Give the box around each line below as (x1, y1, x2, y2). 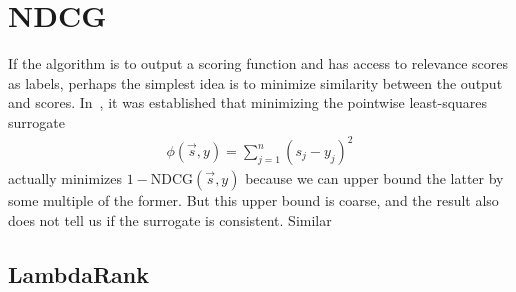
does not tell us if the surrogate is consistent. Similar (8, 209, 332, 230)
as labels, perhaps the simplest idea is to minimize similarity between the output (8, 72, 503, 93)
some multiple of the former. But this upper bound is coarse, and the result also (8, 190, 499, 211)
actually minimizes (8, 168, 123, 189)
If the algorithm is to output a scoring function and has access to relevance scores (8, 53, 508, 74)
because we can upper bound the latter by (245, 168, 504, 189)
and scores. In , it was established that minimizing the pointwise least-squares (8, 92, 488, 113)
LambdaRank (8, 258, 149, 289)
